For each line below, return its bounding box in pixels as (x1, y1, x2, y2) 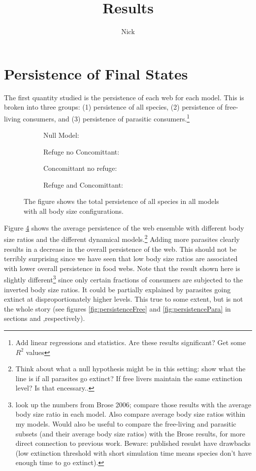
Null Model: (43, 130, 79, 140)
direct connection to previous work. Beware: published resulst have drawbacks (15, 438, 251, 448)
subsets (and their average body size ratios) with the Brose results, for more (15, 428, 245, 438)
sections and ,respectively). (4, 313, 85, 323)
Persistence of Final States (4, 63, 188, 83)
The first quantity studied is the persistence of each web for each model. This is (4, 92, 244, 102)
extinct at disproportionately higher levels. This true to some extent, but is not (4, 294, 243, 304)
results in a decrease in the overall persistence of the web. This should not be (4, 243, 237, 254)
